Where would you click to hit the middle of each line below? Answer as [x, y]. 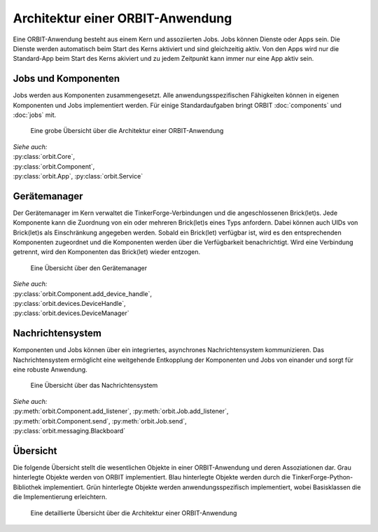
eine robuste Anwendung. [50, 370]
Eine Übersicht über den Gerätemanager [89, 268]
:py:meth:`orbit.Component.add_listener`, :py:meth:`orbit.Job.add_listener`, [121, 411]
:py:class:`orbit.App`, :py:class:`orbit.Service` [78, 176]
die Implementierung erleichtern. [60, 497]
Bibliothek [27, 487]
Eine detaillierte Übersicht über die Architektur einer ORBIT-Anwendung [134, 513]
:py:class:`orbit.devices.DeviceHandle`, [69, 303]
